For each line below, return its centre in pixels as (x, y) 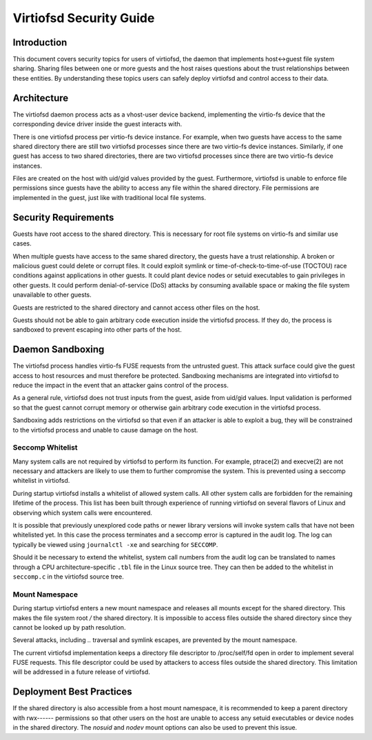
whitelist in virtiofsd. (41, 481)
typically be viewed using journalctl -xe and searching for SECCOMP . (115, 544)
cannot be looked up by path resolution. (69, 627)
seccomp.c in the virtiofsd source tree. (68, 577)
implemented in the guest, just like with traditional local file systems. (110, 197)
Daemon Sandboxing (59, 349)
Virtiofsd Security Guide (84, 18)
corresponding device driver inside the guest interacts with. (97, 124)
